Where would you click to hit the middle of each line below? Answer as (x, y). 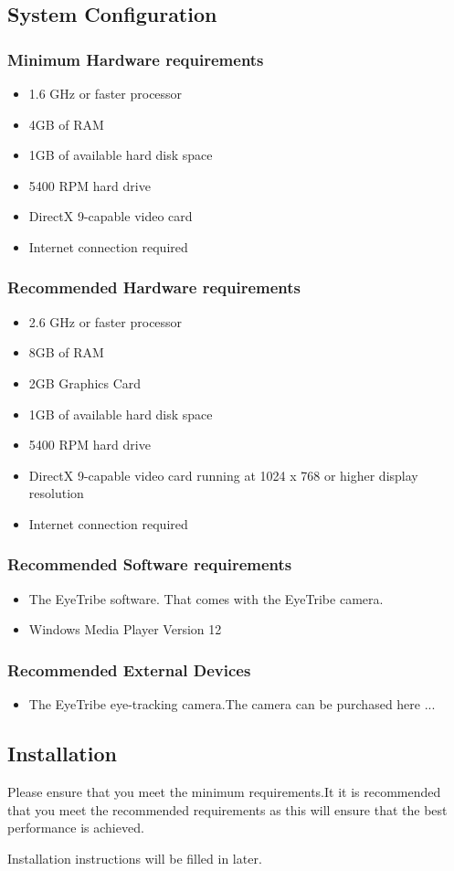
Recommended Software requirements (150, 564)
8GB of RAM (66, 352)
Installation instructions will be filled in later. (135, 858)
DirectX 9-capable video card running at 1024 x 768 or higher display (223, 475)
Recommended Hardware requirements (154, 287)
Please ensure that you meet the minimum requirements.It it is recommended (224, 791)
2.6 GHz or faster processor (106, 321)
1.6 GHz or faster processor (106, 93)
